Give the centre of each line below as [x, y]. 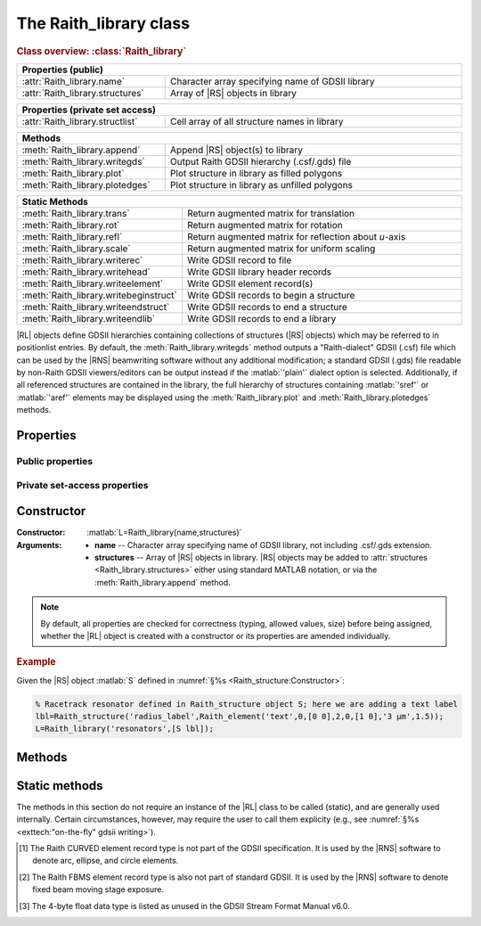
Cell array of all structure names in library [257, 121]
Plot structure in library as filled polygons [256, 173]
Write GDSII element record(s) [250, 283]
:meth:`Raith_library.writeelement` [93, 283]
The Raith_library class [103, 23]
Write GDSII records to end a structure [267, 307]
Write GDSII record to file [240, 260]
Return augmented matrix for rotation [265, 225]
